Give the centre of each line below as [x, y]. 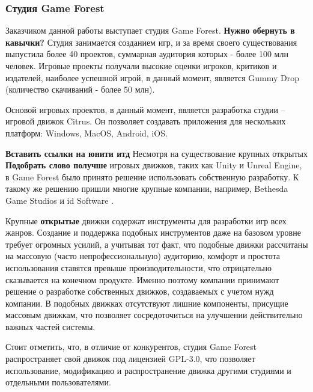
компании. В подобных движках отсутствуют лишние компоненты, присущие [147, 303]
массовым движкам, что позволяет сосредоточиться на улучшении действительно [154, 315]
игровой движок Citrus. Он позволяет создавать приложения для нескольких [146, 121]
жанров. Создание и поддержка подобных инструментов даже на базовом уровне [153, 232]
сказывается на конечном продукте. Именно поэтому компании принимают [142, 279]
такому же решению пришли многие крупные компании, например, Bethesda [147, 188]
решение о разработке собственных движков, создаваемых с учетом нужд [140, 291]
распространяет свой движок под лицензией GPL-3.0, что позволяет [130, 359]
